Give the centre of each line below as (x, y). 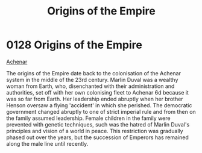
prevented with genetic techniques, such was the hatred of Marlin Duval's (98, 124)
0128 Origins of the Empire (74, 45)
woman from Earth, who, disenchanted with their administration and (90, 86)
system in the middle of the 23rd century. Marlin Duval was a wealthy (92, 80)
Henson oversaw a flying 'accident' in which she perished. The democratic (99, 105)
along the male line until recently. (47, 143)
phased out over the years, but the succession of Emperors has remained (97, 137)
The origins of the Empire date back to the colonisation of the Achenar (93, 73)
